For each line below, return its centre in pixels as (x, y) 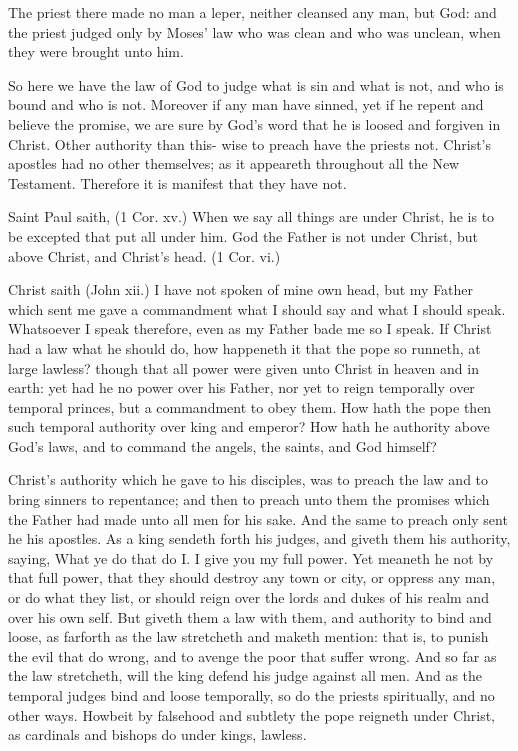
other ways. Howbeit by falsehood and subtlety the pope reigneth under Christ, (252, 714)
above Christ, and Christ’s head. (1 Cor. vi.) (144, 255)
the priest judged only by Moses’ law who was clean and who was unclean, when (254, 31)
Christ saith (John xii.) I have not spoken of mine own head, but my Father (241, 289)
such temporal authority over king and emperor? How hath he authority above (249, 426)
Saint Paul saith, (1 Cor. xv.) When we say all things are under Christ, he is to (251, 216)
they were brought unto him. (96, 51)
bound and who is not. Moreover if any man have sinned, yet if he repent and (246, 104)
